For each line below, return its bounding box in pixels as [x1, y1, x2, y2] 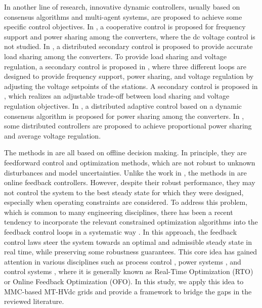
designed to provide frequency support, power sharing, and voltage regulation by [4, 71, 254, 81]
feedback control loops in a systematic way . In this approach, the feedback [4, 227, 237, 237]
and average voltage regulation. [4, 130, 101, 141]
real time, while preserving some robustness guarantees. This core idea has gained [4, 246, 257, 257]
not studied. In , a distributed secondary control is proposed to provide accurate [4, 41, 253, 52]
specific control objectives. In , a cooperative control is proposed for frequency [4, 21, 246, 32]
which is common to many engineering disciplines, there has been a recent [4, 206, 233, 217]
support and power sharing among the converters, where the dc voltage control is [4, 31, 255, 41]
